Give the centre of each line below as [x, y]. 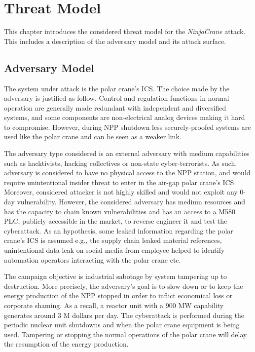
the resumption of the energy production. [66, 344]
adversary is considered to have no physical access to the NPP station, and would [127, 173]
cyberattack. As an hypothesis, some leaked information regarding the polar [119, 230]
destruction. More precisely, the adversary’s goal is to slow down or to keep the [124, 286]
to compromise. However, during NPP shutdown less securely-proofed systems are [127, 127]
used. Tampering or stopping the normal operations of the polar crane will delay [126, 334]
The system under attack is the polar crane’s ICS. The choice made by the [117, 88]
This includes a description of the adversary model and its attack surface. [115, 41]
